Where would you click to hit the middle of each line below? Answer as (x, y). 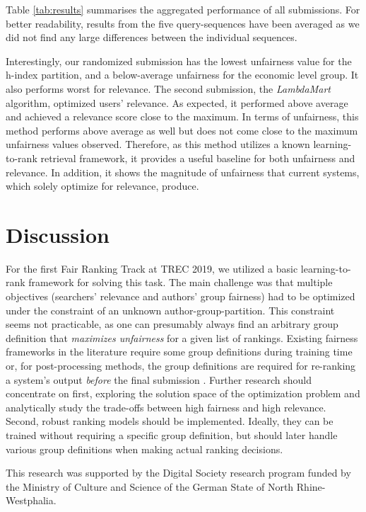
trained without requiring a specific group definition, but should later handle (172, 434)
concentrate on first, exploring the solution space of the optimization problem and (183, 393)
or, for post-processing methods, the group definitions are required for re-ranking (181, 365)
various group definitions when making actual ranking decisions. (144, 449)
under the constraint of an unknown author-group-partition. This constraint (170, 310)
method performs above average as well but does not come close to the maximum (182, 130)
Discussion (58, 234)
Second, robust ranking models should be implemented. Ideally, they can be (170, 421)
